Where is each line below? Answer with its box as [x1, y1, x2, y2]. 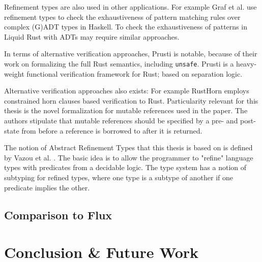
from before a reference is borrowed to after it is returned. [21, 125, 202, 136]
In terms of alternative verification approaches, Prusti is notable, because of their [4, 48, 257, 59]
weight [4, 68, 24, 79]
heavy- [236, 58, 257, 69]
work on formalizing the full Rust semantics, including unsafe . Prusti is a [4, 58, 234, 69]
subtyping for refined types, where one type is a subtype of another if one [4, 172, 234, 182]
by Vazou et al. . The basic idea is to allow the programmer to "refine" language [4, 152, 253, 162]
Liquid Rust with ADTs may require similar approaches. [4, 31, 180, 42]
